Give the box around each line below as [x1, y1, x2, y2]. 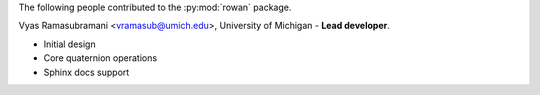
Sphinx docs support [43, 66, 130, 78]
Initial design [43, 38, 96, 50]
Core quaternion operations [43, 52, 158, 64]
